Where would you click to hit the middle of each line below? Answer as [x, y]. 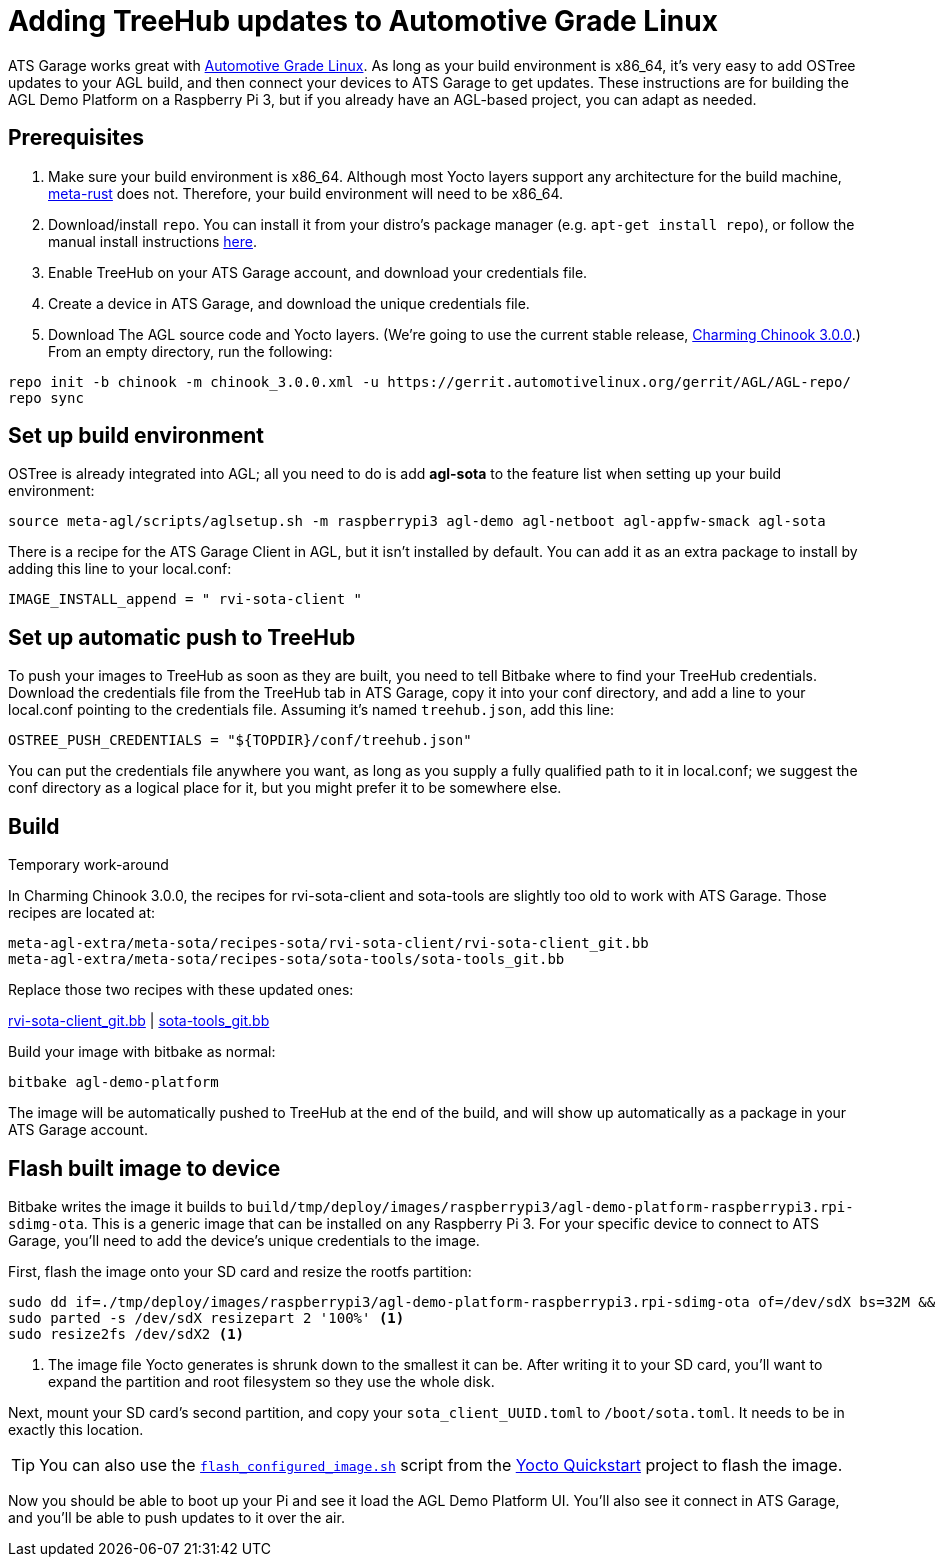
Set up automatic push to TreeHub [182, 637]
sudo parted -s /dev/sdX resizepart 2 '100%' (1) [206, 1317]
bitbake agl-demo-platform [113, 1082]
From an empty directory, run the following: [190, 351]
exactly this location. [76, 1429]
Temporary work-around [88, 865]
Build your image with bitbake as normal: [142, 1052]
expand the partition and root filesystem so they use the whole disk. [271, 1381]
